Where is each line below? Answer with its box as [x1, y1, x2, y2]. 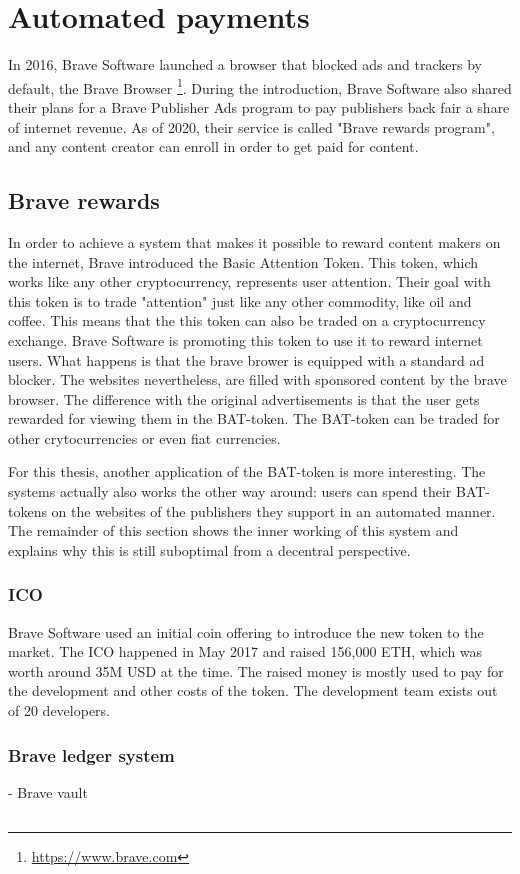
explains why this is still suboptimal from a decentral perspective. [8, 539, 411, 560]
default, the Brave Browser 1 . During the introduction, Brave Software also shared [8, 74, 512, 98]
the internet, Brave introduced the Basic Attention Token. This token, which [8, 251, 479, 272]
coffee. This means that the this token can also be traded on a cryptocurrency [8, 310, 486, 331]
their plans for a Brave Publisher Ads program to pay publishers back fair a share [8, 96, 510, 117]
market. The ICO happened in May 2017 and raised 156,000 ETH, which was [8, 641, 483, 662]
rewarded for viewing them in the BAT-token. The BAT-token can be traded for [8, 408, 500, 429]
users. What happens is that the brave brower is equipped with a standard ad [8, 349, 485, 370]
